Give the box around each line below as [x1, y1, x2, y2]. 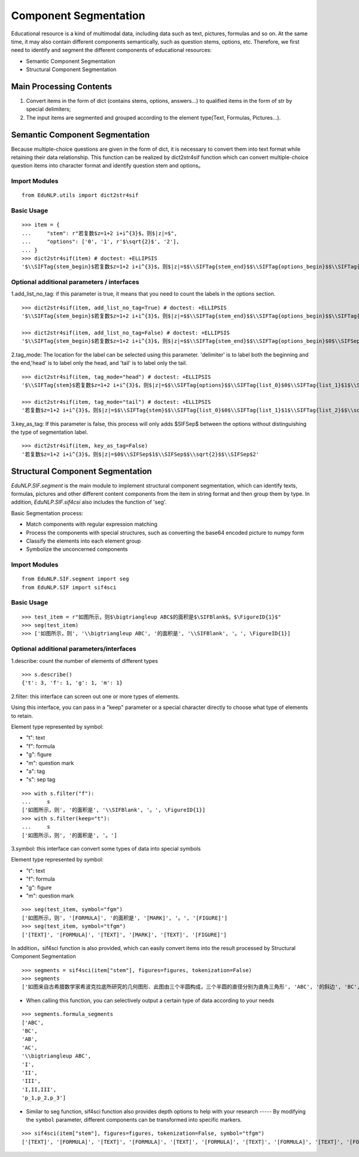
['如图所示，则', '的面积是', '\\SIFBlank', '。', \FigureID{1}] [22, 806, 206, 814]
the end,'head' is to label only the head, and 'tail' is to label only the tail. [11, 360, 188, 367]
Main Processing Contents [11, 81, 112, 92]
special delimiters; [26, 105, 71, 113]
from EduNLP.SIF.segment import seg [22, 576, 129, 583]
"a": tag [26, 768, 45, 775]
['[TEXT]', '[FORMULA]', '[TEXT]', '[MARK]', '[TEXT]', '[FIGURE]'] [22, 931, 227, 938]
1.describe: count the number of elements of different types [11, 657, 159, 664]
